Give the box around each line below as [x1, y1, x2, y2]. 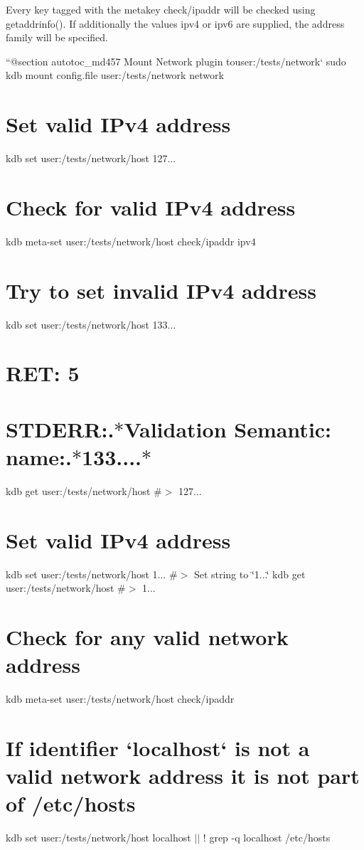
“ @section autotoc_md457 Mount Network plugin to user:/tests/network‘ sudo [6, 53, 346, 68]
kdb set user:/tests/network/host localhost [6, 830, 191, 845]
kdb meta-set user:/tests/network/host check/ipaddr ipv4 [6, 233, 256, 248]
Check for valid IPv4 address [6, 192, 296, 221]
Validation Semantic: [124, 414, 332, 443]
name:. [6, 442, 72, 471]
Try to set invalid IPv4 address [6, 275, 316, 304]
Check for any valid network [6, 622, 289, 651]
